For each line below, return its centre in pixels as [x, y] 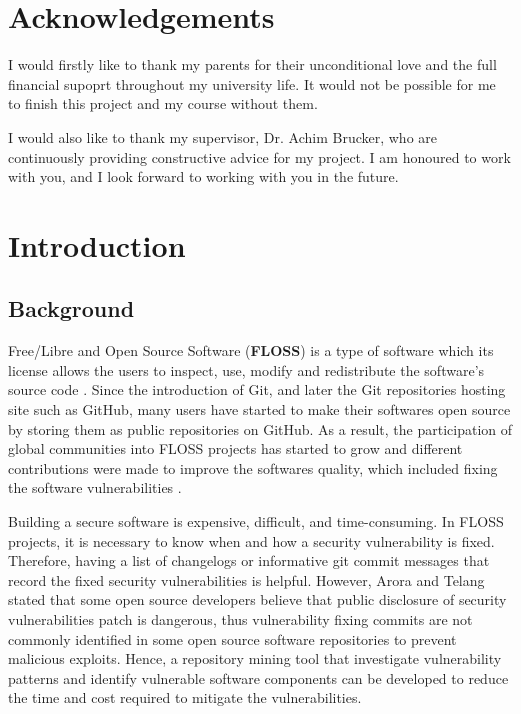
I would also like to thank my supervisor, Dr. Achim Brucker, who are [223, 136]
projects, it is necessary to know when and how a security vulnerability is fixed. [251, 540]
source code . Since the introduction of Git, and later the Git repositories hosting [257, 389]
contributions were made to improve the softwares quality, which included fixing [253, 467]
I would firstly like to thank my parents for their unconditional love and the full [252, 64]
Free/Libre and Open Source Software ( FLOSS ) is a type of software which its [251, 350]
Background [71, 308]
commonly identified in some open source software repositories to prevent [232, 638]
